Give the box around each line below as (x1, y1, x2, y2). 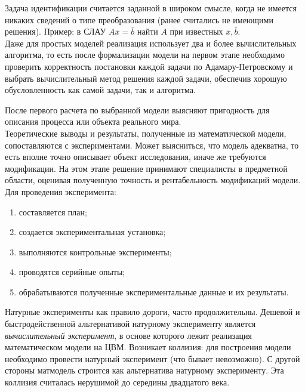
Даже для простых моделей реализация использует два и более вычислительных (5, 36, 297, 49)
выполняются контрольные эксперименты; (19, 245, 172, 258)
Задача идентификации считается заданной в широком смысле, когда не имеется (5, 2, 297, 14)
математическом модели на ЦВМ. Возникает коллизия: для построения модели (5, 341, 291, 353)
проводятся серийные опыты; (19, 266, 125, 278)
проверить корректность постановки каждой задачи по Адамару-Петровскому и (5, 60, 293, 72)
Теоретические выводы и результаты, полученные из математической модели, (5, 126, 286, 139)
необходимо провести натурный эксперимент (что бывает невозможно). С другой (5, 352, 300, 365)
